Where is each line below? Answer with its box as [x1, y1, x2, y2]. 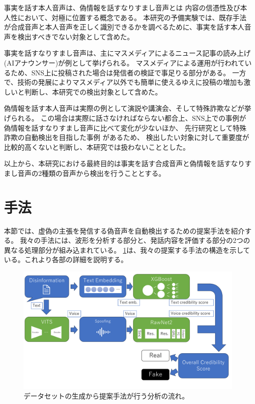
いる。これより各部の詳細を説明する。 [4, 254, 128, 265]
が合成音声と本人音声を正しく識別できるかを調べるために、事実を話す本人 [4, 22, 245, 32]
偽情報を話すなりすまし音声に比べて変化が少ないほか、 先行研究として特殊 [4, 122, 247, 133]
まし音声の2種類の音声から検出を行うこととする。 [4, 168, 166, 178]
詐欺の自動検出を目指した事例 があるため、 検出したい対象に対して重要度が [4, 132, 249, 142]
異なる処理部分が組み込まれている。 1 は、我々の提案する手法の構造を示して [4, 244, 250, 255]
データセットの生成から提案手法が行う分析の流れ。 [24, 391, 189, 401]
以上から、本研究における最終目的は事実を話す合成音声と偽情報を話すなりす [4, 158, 252, 168]
